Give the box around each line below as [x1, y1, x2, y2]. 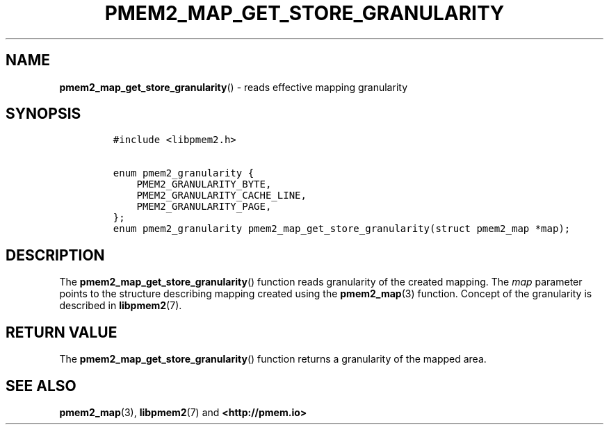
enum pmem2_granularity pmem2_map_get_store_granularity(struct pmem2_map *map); [113, 223, 571, 235]
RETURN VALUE [6, 323, 117, 341]
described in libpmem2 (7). [59, 299, 182, 312]
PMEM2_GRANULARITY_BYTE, [136, 179, 272, 190]
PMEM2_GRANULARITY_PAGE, [136, 201, 272, 213]
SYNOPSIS [6, 105, 81, 123]
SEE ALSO [6, 377, 76, 395]
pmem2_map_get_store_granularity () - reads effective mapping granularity [59, 81, 407, 93]
